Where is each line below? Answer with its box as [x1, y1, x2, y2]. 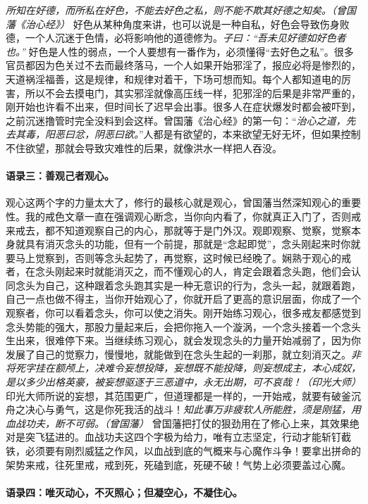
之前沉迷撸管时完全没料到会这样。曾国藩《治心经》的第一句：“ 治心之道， [6, 113, 346, 127]
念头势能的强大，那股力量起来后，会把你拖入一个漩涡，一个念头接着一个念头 [6, 319, 361, 334]
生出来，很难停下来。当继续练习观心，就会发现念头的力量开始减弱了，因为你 [6, 333, 361, 348]
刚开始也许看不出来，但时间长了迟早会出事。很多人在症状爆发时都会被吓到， [6, 99, 361, 114]
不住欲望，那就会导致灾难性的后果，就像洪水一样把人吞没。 [6, 140, 282, 155]
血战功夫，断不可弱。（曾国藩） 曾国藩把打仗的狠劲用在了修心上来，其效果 [6, 415, 350, 430]
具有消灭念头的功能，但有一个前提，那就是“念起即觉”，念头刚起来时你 [25, 237, 351, 251]
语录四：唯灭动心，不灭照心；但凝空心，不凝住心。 [6, 484, 243, 499]
